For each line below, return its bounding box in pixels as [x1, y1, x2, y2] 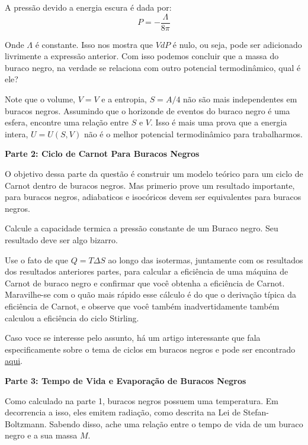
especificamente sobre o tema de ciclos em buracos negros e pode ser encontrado [5, 343, 296, 355]
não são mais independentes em [183, 93, 297, 105]
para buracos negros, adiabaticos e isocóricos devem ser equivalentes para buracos [5, 191, 301, 203]
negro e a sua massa [5, 429, 78, 441]
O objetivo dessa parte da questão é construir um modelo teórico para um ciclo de [5, 167, 303, 179]
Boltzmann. [5, 417, 47, 430]
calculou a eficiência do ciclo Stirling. [5, 311, 139, 324]
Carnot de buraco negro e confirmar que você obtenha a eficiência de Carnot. [5, 276, 285, 289]
